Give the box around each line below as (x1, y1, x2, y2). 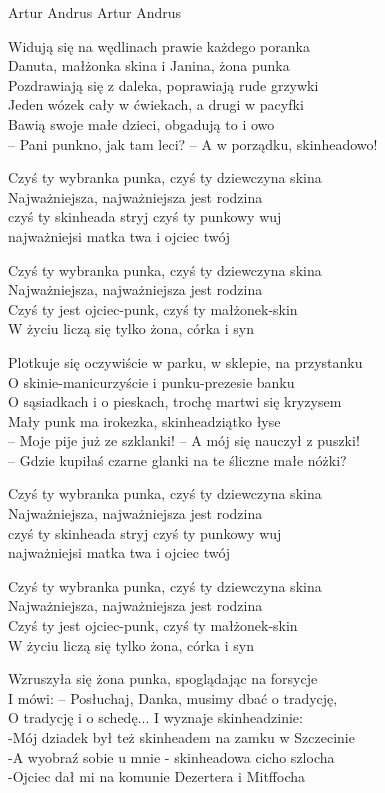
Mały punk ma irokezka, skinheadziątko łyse (8, 410, 281, 431)
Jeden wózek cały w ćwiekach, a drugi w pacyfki (8, 94, 304, 115)
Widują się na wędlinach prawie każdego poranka (8, 35, 310, 56)
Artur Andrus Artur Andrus (8, 2, 182, 22)
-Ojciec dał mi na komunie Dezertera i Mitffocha (8, 766, 305, 787)
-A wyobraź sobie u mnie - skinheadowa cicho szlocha (8, 746, 335, 767)
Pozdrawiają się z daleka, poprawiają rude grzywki (8, 74, 319, 95)
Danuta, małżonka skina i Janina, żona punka (8, 55, 290, 76)
